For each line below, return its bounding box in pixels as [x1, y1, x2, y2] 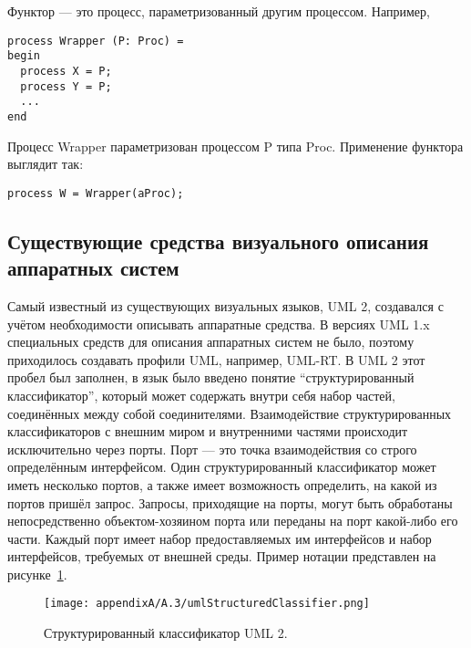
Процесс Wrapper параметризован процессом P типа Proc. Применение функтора [7, 136, 464, 155]
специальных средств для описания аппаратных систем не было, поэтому [7, 332, 415, 351]
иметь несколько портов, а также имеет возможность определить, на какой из [7, 475, 437, 494]
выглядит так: [7, 154, 84, 173]
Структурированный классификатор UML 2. [44, 623, 288, 643]
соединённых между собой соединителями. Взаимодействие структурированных [7, 403, 452, 423]
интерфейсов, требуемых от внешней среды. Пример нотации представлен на [7, 547, 436, 566]
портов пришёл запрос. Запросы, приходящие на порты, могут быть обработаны [7, 493, 453, 512]
